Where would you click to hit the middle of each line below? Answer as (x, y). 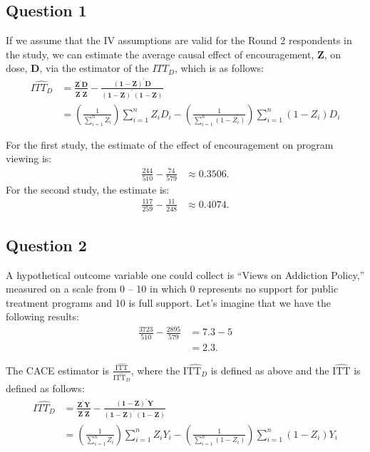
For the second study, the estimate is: (88, 189)
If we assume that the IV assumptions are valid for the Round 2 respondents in (179, 40)
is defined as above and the (270, 370)
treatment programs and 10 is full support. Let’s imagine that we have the (169, 302)
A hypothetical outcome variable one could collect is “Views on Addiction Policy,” (185, 274)
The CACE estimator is (58, 370)
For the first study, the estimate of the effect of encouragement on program (170, 144)
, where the (155, 370)
